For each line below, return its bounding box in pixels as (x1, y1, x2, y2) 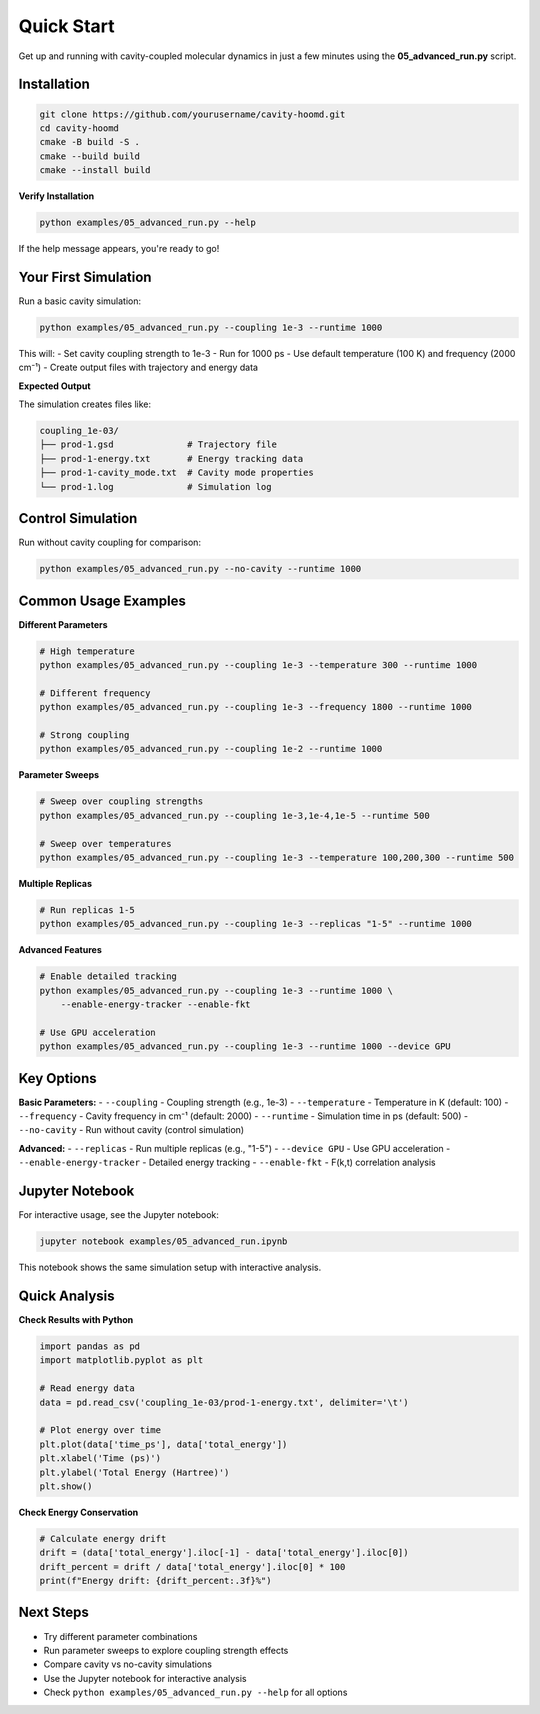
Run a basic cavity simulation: (18, 295, 142, 307)
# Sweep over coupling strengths (39, 796, 204, 807)
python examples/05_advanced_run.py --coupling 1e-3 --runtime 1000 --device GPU (39, 1041, 452, 1052)
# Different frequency (39, 687, 151, 699)
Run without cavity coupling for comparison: (18, 536, 202, 549)
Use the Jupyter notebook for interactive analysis (43, 1672, 247, 1684)
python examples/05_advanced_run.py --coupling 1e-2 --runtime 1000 (39, 743, 383, 755)
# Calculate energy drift (39, 1533, 167, 1544)
